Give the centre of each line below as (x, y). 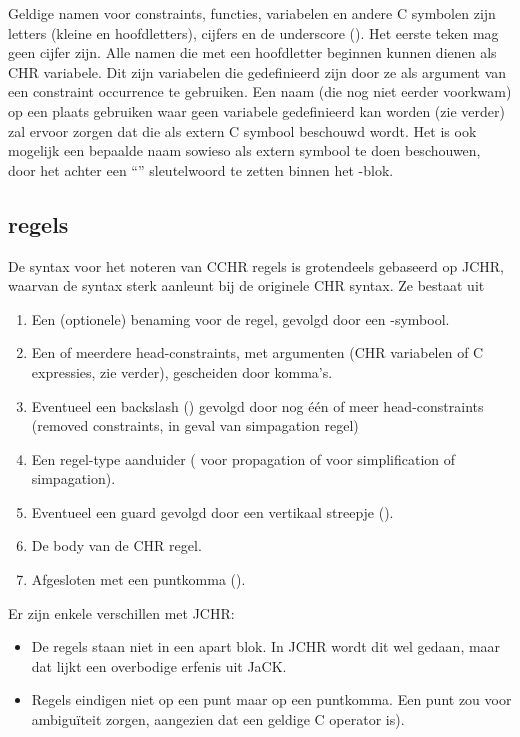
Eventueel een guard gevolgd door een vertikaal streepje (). (212, 511)
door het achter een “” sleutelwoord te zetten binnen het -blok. (201, 169)
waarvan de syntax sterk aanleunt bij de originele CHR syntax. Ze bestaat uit (246, 285)
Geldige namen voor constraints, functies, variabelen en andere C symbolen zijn (252, 13)
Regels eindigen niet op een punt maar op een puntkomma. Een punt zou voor (271, 699)
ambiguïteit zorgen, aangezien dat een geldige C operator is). (218, 719)
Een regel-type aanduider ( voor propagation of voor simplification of (243, 458)
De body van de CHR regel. (116, 545)
